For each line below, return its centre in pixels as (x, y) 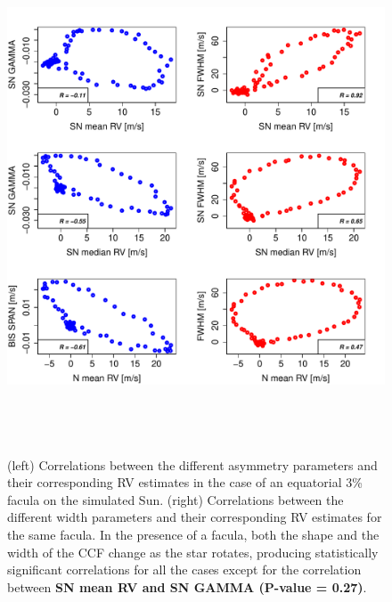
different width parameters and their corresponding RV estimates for (195, 517)
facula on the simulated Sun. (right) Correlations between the (176, 499)
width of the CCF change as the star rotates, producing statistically (193, 552)
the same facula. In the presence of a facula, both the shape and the (193, 534)
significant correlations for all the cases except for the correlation (184, 569)
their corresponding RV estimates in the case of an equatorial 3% (185, 482)
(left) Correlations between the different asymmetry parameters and (192, 464)
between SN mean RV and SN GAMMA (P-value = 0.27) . (187, 586)
